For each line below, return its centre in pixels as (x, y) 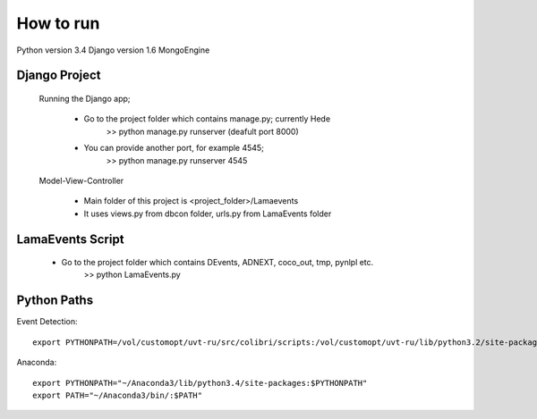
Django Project (59, 75)
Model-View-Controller (81, 180)
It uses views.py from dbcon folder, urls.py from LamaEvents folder (208, 214)
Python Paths (55, 301)
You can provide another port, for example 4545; (174, 148)
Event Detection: (47, 322)
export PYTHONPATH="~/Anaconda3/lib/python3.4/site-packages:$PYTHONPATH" (200, 383)
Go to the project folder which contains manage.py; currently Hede (207, 119)
